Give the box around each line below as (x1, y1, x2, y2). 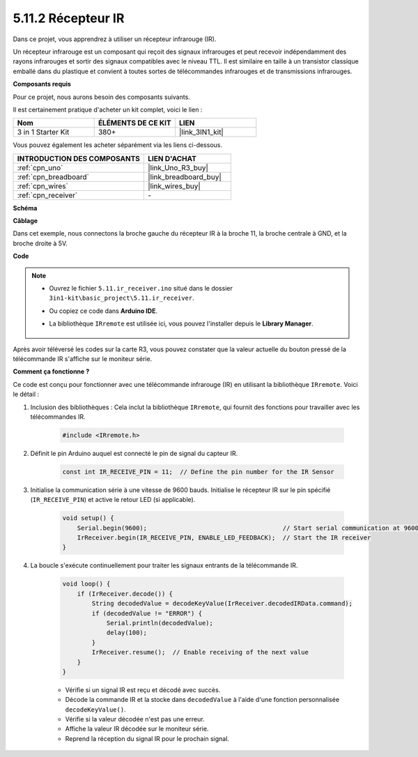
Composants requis (13, 80, 71, 89)
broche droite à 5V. (13, 239, 68, 247)
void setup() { (62, 514, 114, 522)
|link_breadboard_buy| (147, 171, 222, 181)
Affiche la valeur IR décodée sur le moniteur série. (65, 725, 209, 733)
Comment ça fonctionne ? (13, 367, 90, 376)
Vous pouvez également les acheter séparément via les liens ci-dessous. (13, 141, 223, 149)
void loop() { (62, 580, 111, 588)
